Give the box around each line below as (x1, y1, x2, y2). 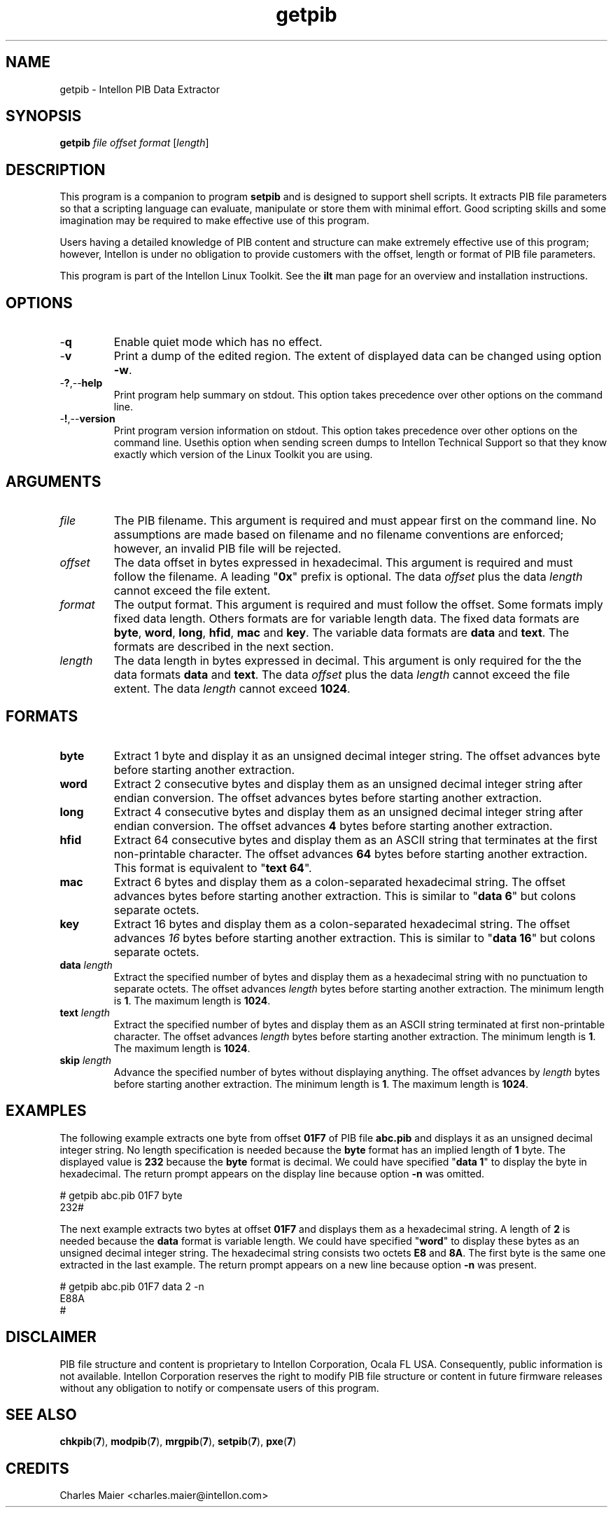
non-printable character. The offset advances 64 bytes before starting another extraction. (113, 846, 588, 861)
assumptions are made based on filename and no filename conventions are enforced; (113, 527, 564, 541)
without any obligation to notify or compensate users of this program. (59, 1381, 379, 1394)
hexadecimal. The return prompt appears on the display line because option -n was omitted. (59, 1167, 485, 1180)
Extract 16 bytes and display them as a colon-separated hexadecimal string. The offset (113, 916, 570, 931)
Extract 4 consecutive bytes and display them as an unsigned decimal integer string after (113, 804, 584, 819)
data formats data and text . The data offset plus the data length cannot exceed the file (113, 667, 570, 682)
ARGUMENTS (6, 472, 101, 490)
